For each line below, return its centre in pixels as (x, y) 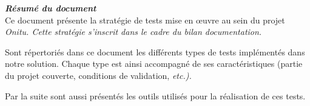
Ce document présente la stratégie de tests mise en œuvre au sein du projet (145, 20)
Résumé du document (51, 8)
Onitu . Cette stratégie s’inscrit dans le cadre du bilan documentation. (133, 32)
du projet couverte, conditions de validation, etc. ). (98, 75)
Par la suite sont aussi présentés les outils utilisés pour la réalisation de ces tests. (155, 95)
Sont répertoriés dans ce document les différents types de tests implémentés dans (155, 51)
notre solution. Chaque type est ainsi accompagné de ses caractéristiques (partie (154, 64)
